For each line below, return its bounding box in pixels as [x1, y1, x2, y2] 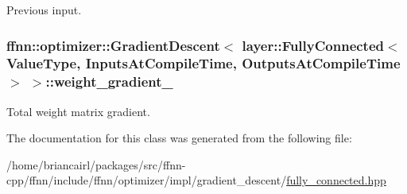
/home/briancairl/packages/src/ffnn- [6, 156, 186, 173]
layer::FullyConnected [242, 35, 385, 55]
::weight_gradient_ [45, 72, 173, 91]
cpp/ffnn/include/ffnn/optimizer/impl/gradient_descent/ [6, 172, 287, 188]
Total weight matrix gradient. [6, 103, 150, 119]
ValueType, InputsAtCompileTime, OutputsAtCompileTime [6, 53, 401, 73]
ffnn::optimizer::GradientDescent [6, 35, 220, 55]
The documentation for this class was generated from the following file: [6, 130, 352, 146]
